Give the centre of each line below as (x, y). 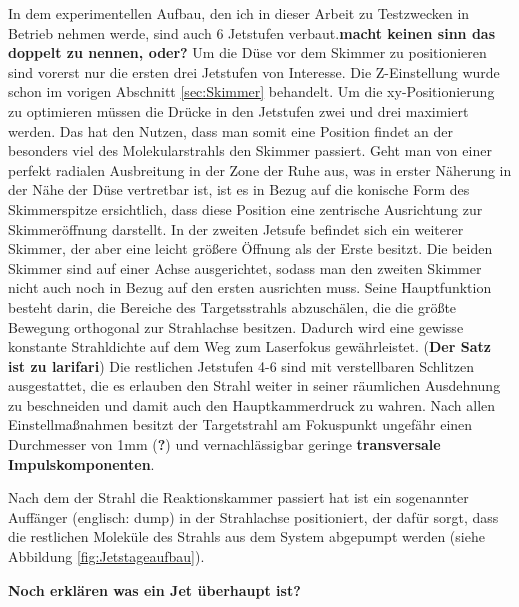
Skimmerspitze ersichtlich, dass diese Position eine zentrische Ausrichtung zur (245, 208)
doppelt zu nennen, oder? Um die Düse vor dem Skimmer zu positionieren (247, 52)
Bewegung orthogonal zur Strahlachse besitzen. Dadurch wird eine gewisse (236, 326)
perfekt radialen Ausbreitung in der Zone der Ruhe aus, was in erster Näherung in (260, 169)
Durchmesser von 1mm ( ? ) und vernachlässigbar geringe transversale (224, 444)
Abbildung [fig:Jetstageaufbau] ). (106, 556)
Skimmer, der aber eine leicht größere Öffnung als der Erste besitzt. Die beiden (250, 248)
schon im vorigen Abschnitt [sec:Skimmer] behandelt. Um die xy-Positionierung (251, 91)
